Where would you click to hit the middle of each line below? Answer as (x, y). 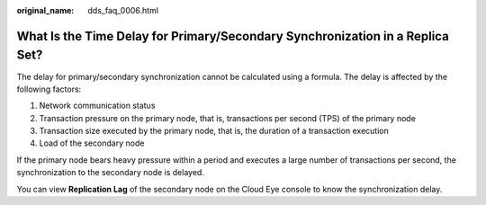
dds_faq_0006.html (123, 10)
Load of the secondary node (92, 143)
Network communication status (97, 106)
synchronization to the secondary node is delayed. (110, 173)
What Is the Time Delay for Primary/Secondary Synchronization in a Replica (233, 36)
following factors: (49, 89)
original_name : (45, 10)
